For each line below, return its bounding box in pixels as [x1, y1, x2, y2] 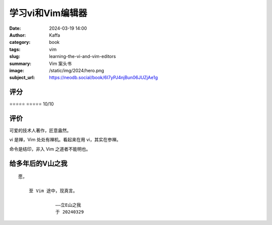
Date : [9, 25, 21, 31]
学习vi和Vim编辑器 [9, 8, 88, 19]
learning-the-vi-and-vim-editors [49, 53, 116, 60]
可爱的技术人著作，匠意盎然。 [9, 128, 72, 134]
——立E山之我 [55, 202, 82, 208]
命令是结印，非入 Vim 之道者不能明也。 [9, 146, 91, 152]
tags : [9, 46, 21, 52]
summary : [9, 61, 32, 67]
